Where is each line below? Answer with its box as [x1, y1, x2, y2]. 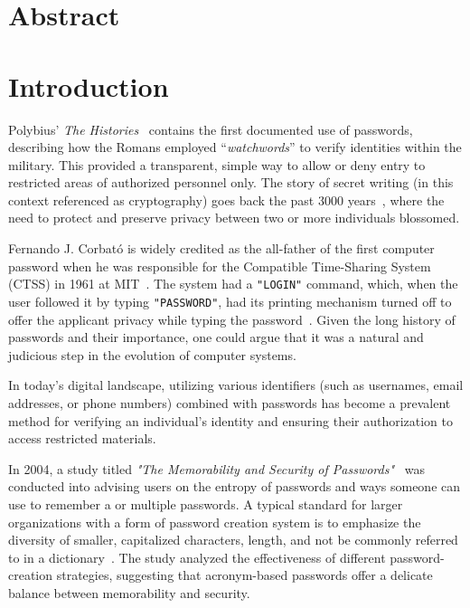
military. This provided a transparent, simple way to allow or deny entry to [8, 155, 426, 174]
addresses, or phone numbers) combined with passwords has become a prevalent [8, 393, 451, 412]
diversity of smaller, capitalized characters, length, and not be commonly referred [8, 530, 458, 549]
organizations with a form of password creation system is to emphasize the [8, 512, 421, 531]
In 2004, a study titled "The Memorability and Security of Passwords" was [8, 459, 425, 478]
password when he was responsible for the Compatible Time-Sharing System [8, 256, 431, 275]
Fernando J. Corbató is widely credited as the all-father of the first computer [8, 239, 435, 258]
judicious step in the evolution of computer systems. [8, 345, 296, 364]
